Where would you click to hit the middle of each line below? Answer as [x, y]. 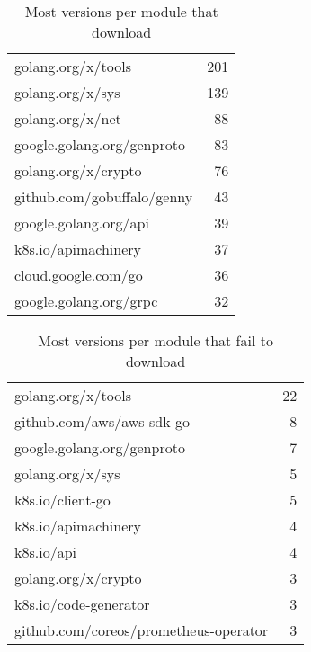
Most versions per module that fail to [155, 340]
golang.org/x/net [68, 118]
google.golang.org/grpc [86, 301]
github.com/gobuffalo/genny [104, 196]
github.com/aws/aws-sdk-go [102, 421]
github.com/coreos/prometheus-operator [142, 630]
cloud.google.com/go [79, 275]
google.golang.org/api [82, 223]
